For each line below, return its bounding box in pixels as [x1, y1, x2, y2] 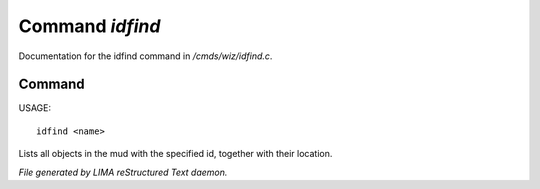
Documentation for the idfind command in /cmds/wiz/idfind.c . [18, 50, 273, 62]
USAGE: [18, 102, 52, 114]
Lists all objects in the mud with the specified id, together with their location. [18, 148, 333, 160]
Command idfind [18, 15, 161, 37]
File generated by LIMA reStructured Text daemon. [18, 166, 228, 178]
